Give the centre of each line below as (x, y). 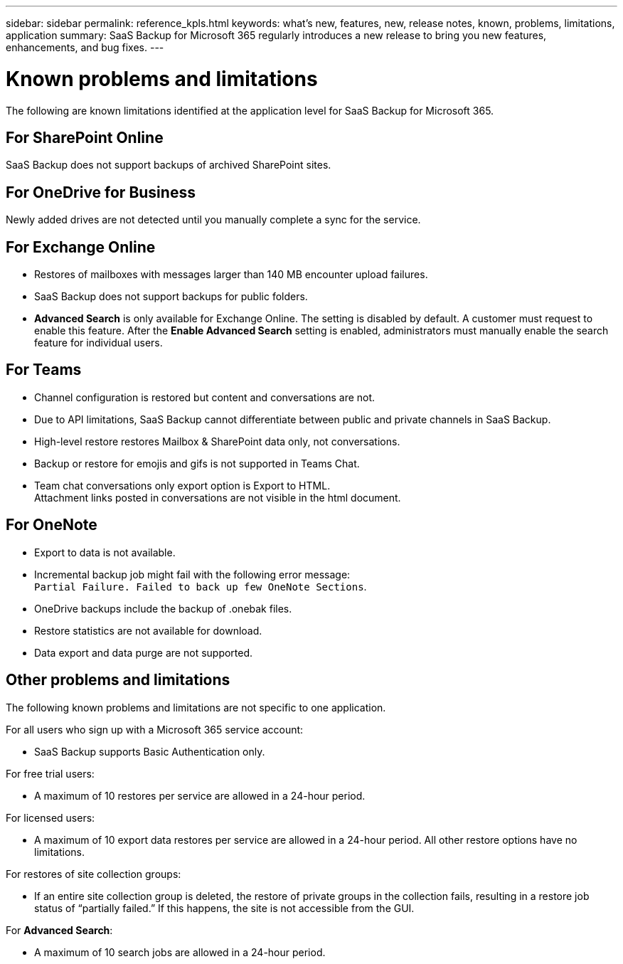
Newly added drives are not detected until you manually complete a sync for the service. (213, 220)
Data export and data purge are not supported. (144, 652)
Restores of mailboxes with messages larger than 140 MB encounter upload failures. (231, 275)
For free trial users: (50, 773)
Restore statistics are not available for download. (148, 630)
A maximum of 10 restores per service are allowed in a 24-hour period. (200, 795)
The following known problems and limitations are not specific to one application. (196, 707)
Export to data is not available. (105, 552)
